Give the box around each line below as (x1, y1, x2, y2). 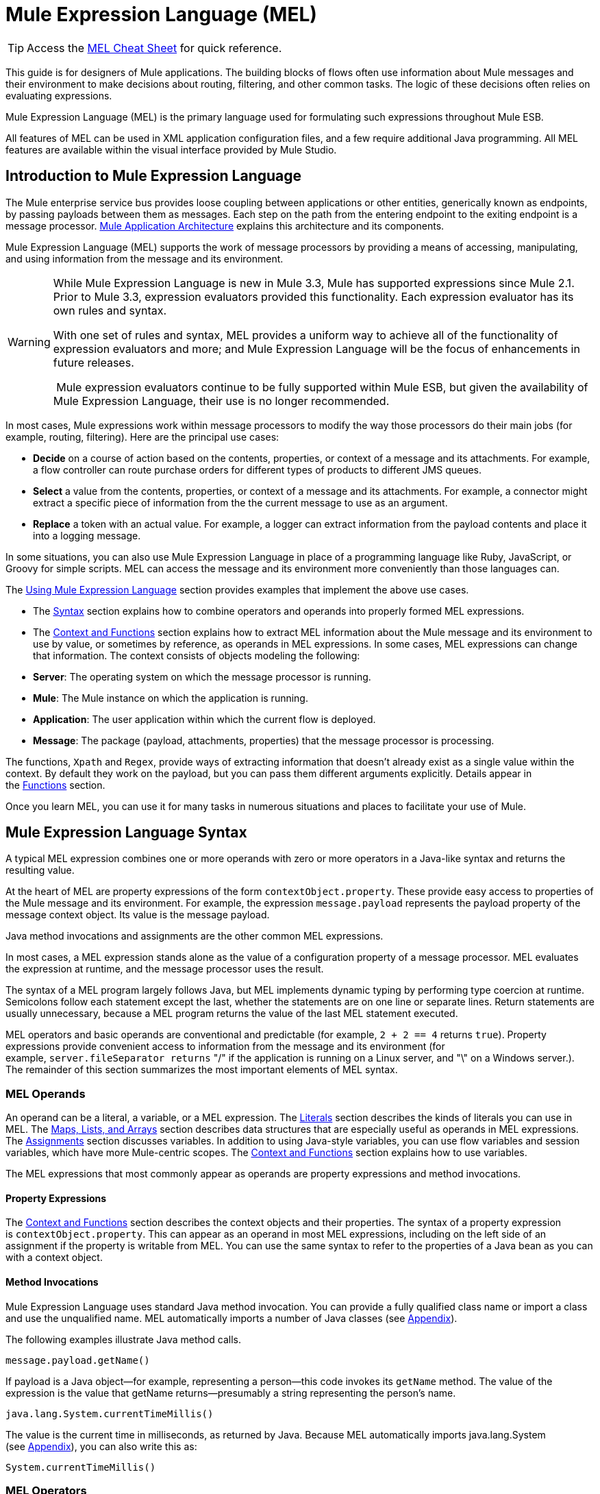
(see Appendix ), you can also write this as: (5, 1440, 197, 1452)
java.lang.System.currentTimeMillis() (5, 1408, 214, 1419)
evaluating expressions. (5, 89, 112, 101)
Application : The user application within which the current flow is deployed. (33, 713, 376, 725)
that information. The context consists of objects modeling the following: (33, 649, 360, 661)
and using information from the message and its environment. (5, 252, 284, 265)
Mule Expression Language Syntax (5, 824, 247, 842)
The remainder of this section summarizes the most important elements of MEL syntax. (5, 1064, 398, 1076)
